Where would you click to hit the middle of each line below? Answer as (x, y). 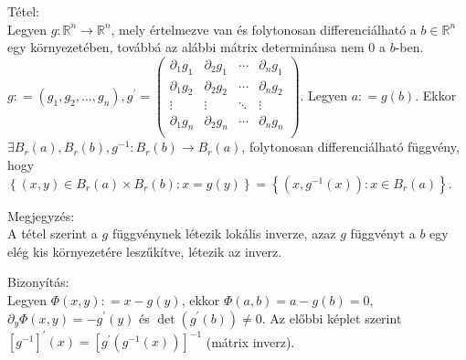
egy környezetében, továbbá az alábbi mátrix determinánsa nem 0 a (196, 47)
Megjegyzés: (41, 215)
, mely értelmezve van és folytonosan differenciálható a (264, 29)
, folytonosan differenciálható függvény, (350, 147)
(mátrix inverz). (250, 341)
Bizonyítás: (38, 282)
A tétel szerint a (53, 233)
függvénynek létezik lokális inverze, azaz (224, 233)
